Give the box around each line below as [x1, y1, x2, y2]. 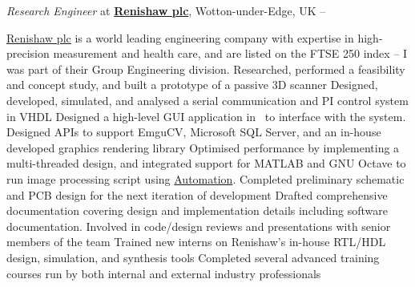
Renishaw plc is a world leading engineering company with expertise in [6, 29, 354, 46]
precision [6, 45, 50, 62]
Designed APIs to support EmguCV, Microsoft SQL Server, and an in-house [6, 123, 381, 140]
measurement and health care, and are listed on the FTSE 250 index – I [53, 45, 408, 62]
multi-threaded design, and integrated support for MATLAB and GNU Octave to [6, 155, 406, 172]
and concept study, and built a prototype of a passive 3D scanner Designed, [6, 76, 378, 93]
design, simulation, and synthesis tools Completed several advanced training [6, 249, 380, 265]
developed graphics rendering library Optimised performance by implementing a [6, 139, 400, 156]
